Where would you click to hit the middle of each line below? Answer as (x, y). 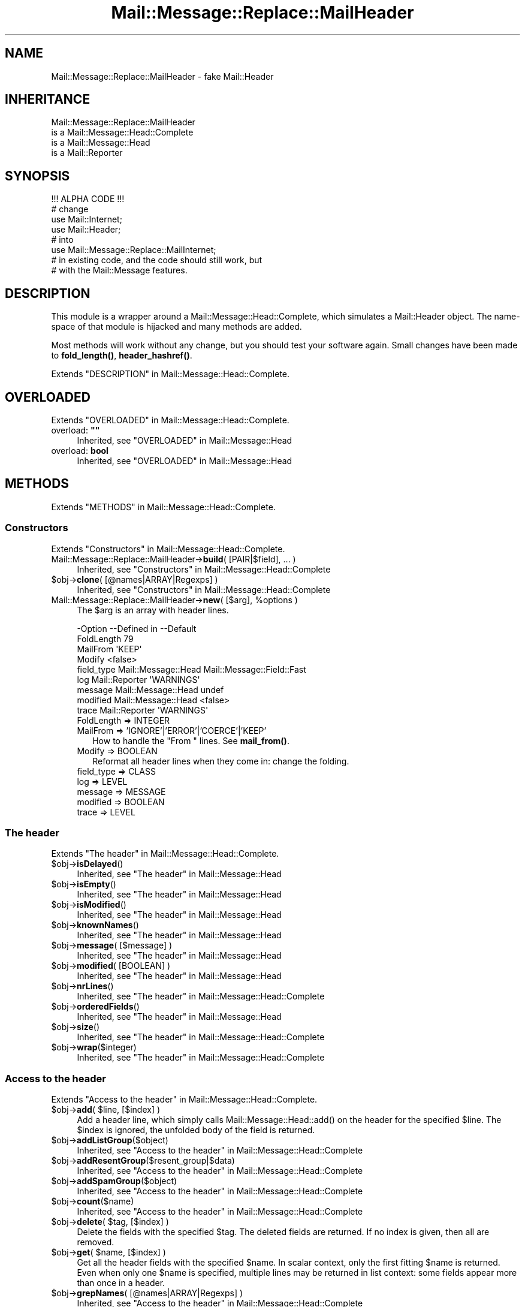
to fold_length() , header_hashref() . (122, 356)
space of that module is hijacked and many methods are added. (176, 327)
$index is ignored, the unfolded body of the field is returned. (196, 1130)
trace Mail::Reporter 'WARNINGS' (143, 710)
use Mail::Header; (86, 230)
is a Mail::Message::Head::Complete (122, 132)
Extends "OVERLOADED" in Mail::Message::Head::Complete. (170, 420)
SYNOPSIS (37, 176)
